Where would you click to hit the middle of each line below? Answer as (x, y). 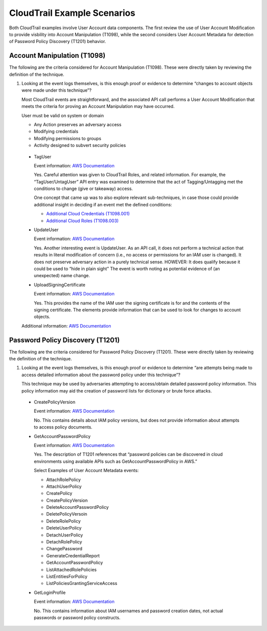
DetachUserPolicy (65, 535)
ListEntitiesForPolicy (67, 576)
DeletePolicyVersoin (67, 514)
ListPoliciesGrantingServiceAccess (82, 583)
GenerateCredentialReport (73, 556)
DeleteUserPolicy (64, 528)
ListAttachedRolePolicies (71, 570)
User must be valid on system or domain (63, 115)
